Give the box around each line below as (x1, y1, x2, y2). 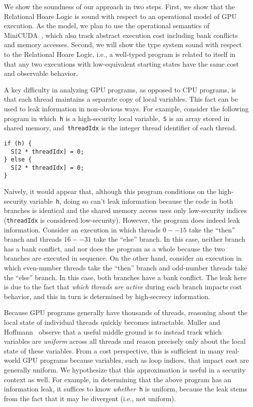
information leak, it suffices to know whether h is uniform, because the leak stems (4, 384, 247, 394)
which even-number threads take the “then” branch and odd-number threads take (4, 263, 248, 272)
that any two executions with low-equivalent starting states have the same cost (4, 58, 239, 69)
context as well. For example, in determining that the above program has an (4, 374, 232, 384)
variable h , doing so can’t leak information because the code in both (29, 195, 234, 206)
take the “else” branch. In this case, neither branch (93, 234, 245, 244)
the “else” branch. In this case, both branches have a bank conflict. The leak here (4, 272, 247, 282)
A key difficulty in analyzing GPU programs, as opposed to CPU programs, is (4, 84, 236, 94)
